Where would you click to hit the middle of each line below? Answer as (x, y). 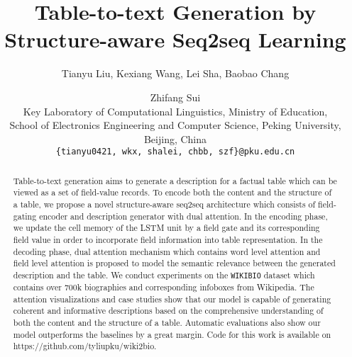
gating (25, 216)
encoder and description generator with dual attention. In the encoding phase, (183, 216)
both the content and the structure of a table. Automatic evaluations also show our (167, 323)
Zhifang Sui (175, 97)
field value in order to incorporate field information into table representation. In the (168, 240)
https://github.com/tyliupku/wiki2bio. (85, 346)
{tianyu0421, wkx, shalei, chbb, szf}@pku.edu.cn (175, 152)
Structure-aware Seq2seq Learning (175, 39)
